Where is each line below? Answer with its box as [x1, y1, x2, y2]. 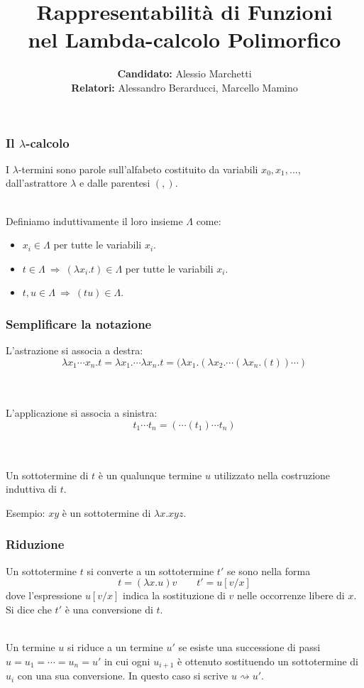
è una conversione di [65, 601, 153, 616]
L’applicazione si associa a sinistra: [6, 405, 158, 420]
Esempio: [6, 505, 45, 520]
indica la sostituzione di [123, 588, 226, 603]
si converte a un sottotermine [87, 563, 214, 578]
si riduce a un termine [67, 640, 163, 655]
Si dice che [6, 601, 52, 616]
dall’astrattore [6, 175, 67, 190]
